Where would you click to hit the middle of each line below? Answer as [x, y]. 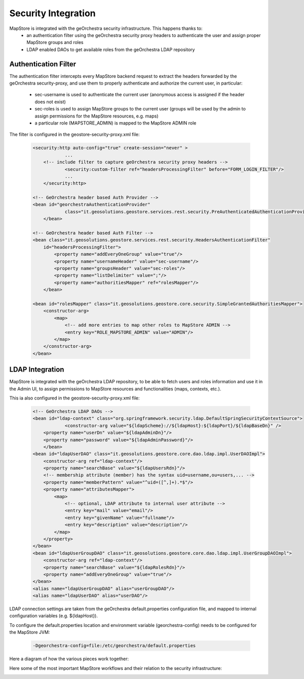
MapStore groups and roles [55, 43]
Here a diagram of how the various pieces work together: [69, 659]
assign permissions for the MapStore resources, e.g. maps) [97, 116]
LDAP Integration [37, 370]
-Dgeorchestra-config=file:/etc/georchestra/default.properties [114, 646]
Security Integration [52, 13]
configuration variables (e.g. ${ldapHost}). [54, 616]
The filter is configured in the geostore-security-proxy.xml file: [74, 135]
